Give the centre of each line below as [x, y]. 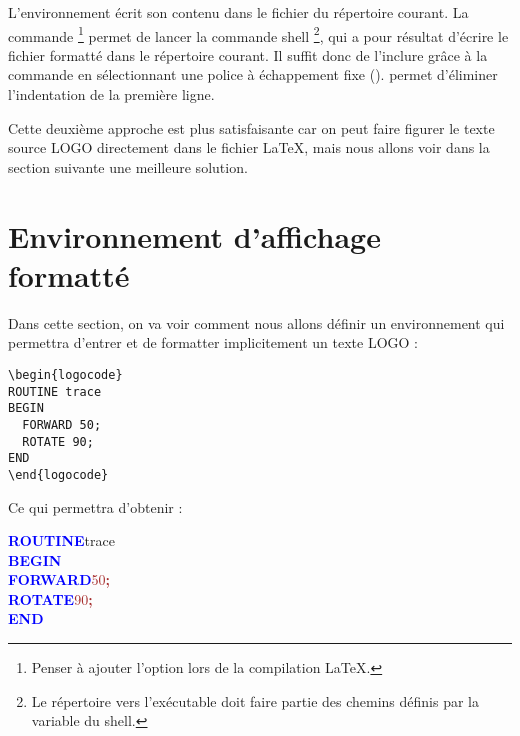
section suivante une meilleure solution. [128, 166]
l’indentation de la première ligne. [111, 94]
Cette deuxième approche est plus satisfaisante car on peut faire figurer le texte [251, 127]
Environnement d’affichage [194, 235]
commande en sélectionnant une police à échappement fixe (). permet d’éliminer [253, 74]
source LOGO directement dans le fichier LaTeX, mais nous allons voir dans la [249, 147]
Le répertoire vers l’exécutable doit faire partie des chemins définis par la [255, 700]
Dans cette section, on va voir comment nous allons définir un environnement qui [256, 322]
